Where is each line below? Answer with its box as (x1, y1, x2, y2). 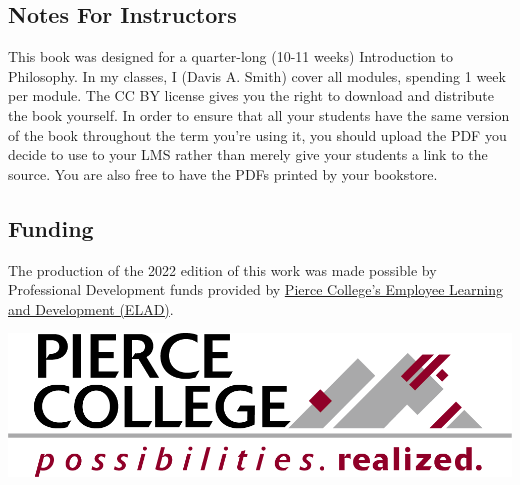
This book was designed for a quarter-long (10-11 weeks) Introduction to (8, 46, 453, 67)
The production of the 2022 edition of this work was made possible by (8, 259, 437, 280)
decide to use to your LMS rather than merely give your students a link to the (8, 144, 488, 165)
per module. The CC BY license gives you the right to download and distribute (8, 85, 494, 106)
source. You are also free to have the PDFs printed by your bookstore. (8, 163, 438, 184)
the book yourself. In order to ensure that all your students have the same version (8, 104, 510, 125)
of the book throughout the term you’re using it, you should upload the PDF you (8, 124, 507, 145)
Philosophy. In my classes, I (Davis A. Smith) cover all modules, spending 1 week (8, 65, 506, 86)
